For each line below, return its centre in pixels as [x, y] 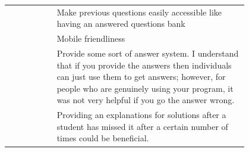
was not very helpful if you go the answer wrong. [146, 100]
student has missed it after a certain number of [142, 126]
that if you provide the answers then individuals [144, 65]
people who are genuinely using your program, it [145, 88]
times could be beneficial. [103, 138]
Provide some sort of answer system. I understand [148, 53]
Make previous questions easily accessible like [139, 12]
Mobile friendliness [91, 38]
